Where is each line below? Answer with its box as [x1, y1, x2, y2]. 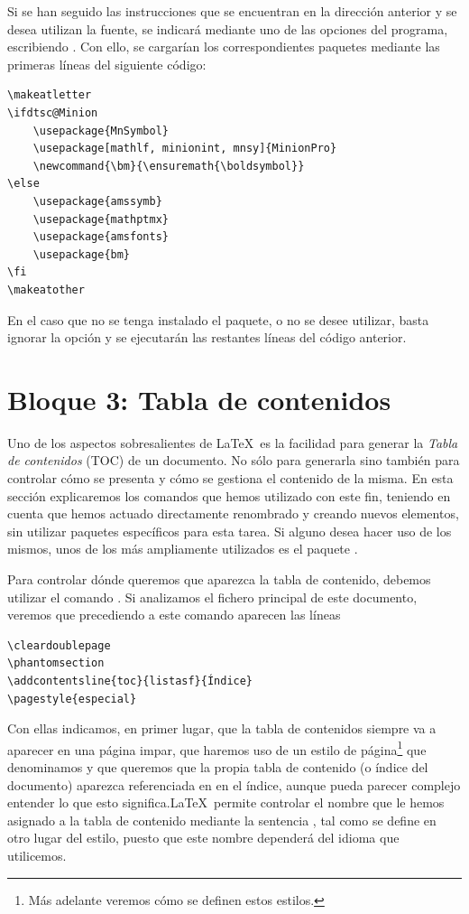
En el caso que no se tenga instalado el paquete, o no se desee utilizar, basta [7, 310, 429, 329]
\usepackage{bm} [32, 247, 131, 261]
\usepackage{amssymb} [32, 194, 162, 208]
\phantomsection [7, 657, 105, 670]
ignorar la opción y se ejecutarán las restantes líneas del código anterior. [7, 328, 407, 347]
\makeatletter [7, 89, 92, 102]
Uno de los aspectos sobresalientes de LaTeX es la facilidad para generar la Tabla [7, 433, 458, 452]
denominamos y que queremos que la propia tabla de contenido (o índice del [7, 757, 428, 776]
